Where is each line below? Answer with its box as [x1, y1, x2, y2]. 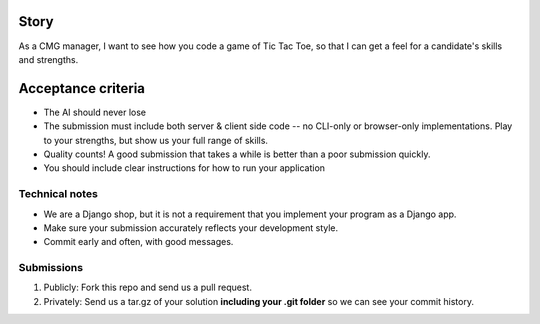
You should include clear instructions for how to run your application [43, 162, 325, 174]
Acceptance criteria [18, 80, 145, 97]
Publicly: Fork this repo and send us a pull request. [43, 281, 252, 294]
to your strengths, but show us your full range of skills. [43, 134, 269, 146]
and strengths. [18, 53, 79, 65]
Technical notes [18, 187, 99, 201]
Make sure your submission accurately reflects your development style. [43, 221, 339, 234]
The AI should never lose [43, 106, 147, 118]
